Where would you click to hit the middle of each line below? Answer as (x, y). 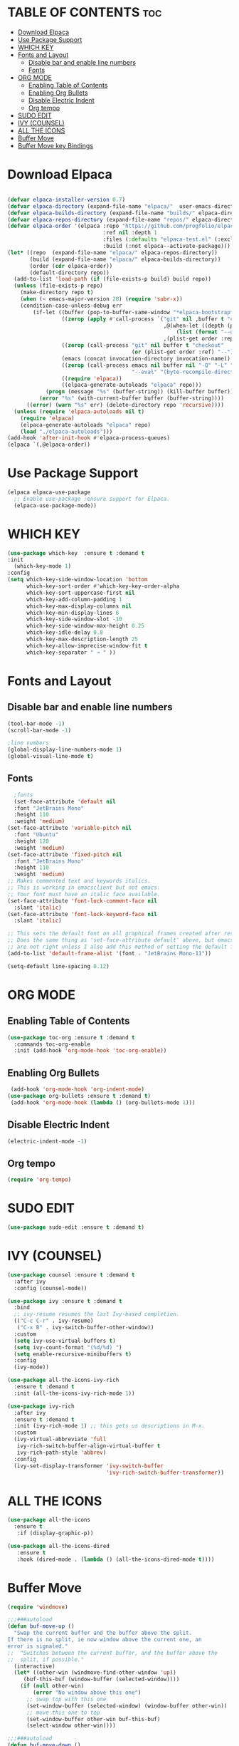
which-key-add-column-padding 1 (74, 599)
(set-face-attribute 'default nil (65, 801)
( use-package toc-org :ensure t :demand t (71, 1037)
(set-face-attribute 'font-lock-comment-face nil (83, 901)
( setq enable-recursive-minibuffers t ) (73, 1354)
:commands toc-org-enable (52, 1044)
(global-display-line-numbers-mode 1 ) (65, 750)
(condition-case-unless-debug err (71, 306)
